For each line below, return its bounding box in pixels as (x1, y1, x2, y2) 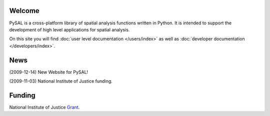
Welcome (9, 6, 39, 15)
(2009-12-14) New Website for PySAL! (9, 69, 88, 75)
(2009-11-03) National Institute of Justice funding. (9, 78, 112, 84)
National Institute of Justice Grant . (9, 104, 80, 110)
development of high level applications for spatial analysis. (9, 26, 130, 32)
